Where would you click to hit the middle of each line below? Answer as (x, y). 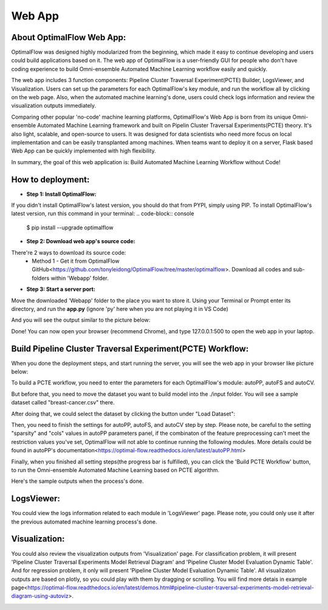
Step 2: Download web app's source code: (81, 241)
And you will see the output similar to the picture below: (81, 320)
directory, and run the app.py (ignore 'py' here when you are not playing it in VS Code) (120, 309)
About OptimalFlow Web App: (69, 37)
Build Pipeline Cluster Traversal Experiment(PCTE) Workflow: (130, 349)
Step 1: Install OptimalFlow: (61, 194)
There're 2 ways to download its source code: (69, 252)
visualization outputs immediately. (54, 106)
